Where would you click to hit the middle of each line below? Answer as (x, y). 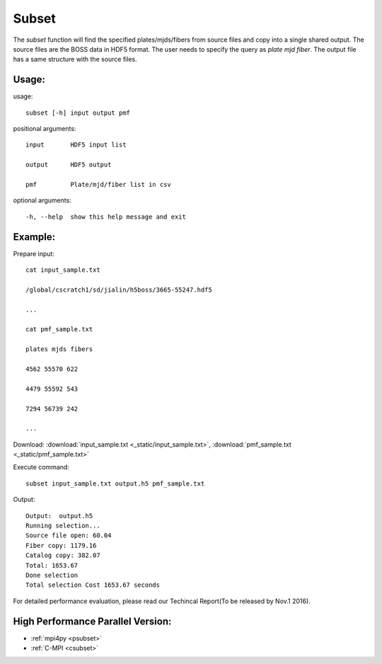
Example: (34, 237)
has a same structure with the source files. (75, 59)
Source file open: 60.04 (69, 536)
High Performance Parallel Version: (92, 621)
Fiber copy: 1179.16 (61, 545)
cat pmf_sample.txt (59, 330)
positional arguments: (45, 129)
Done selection (52, 575)
